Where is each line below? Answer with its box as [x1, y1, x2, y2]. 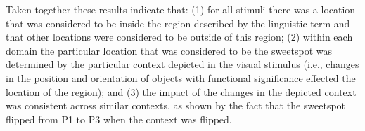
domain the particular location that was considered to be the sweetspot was [6, 43, 333, 57]
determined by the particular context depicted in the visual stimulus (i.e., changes [6, 57, 359, 71]
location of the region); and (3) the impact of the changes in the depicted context [6, 84, 357, 99]
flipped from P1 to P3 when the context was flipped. [6, 111, 232, 126]
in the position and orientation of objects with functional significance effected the [6, 70, 356, 85]
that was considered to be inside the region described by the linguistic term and [6, 15, 350, 30]
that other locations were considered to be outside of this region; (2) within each [6, 29, 353, 44]
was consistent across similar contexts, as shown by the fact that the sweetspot [6, 98, 346, 113]
